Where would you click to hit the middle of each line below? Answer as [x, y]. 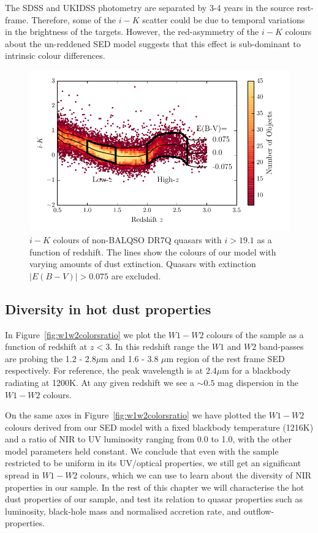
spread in [22, 475]
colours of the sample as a [255, 334]
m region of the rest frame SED [225, 358]
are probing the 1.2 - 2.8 [51, 358]
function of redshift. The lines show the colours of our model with [153, 251]
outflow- [259, 511]
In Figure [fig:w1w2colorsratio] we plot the [85, 334]
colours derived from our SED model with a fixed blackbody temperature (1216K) [159, 427]
